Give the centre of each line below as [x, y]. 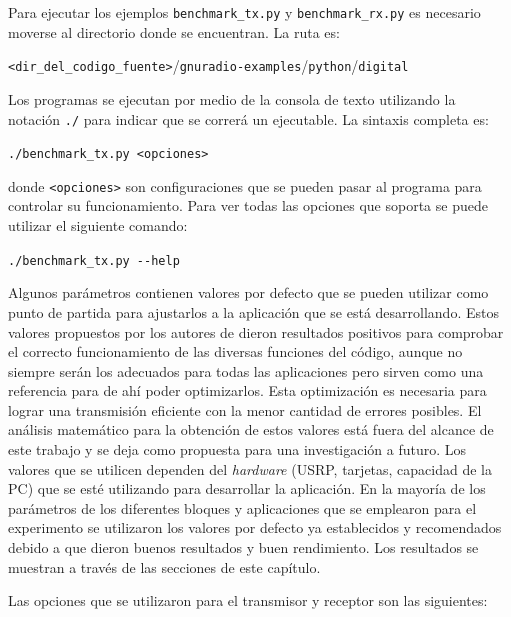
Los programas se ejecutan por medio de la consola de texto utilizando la [232, 98]
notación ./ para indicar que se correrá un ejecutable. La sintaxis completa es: [248, 118]
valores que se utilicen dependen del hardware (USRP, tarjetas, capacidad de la [250, 468]
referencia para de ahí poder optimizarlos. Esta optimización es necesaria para [247, 390]
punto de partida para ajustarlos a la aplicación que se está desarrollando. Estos [253, 311]
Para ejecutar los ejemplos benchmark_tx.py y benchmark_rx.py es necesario [244, 12]
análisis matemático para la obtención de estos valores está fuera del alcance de [251, 429]
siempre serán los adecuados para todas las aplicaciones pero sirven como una [246, 370]
